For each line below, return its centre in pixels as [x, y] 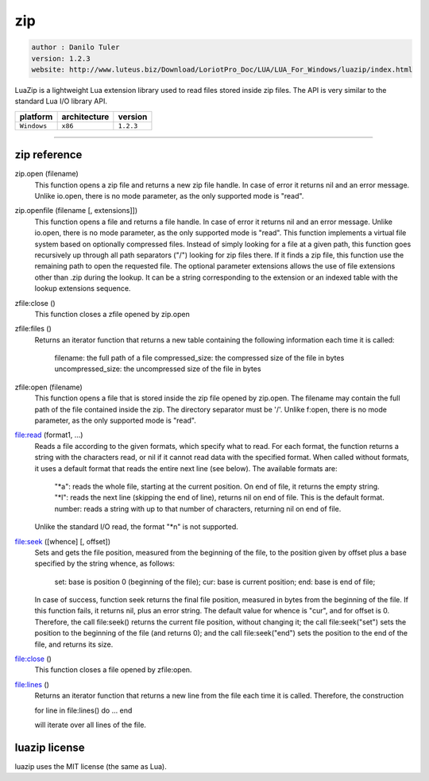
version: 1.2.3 [61, 58]
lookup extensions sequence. [83, 288]
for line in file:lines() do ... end [83, 710]
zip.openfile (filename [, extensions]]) [76, 211]
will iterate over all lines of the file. [91, 725]
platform [36, 117]
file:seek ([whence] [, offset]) [63, 541]
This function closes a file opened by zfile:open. [113, 670]
